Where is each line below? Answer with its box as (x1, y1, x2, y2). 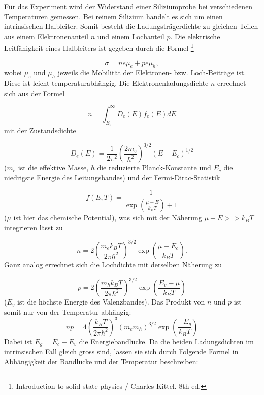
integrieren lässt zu (4, 222, 63, 232)
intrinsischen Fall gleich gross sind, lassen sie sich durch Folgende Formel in (4, 346, 239, 357)
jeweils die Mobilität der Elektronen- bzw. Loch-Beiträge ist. (57, 67, 246, 78)
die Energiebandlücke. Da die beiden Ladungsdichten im (79, 336, 254, 346)
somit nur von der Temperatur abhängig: (4, 306, 131, 317)
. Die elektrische (170, 31, 220, 41)
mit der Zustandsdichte (4, 125, 76, 136)
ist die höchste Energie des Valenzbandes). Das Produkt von (17, 296, 205, 307)
